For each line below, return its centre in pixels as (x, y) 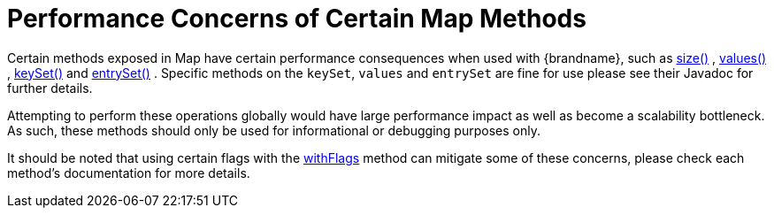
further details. (50, 88)
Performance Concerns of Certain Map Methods (297, 19)
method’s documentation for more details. (129, 173)
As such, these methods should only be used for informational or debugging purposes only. (274, 130)
